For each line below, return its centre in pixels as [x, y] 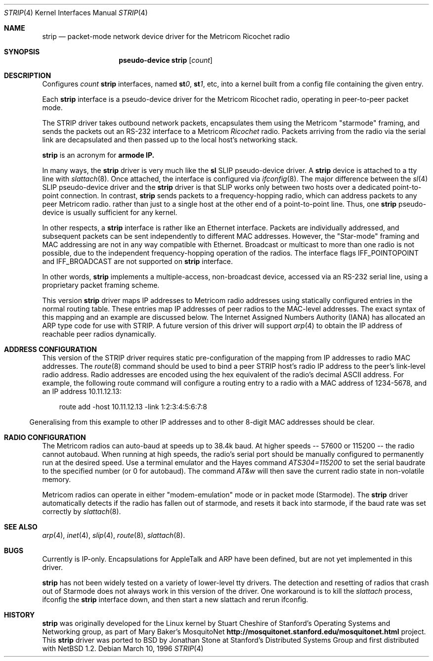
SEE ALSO [21, 527]
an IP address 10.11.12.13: [82, 391]
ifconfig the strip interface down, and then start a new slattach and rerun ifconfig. [175, 599]
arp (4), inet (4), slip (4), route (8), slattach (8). [114, 535]
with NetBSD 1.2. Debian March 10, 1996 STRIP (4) [123, 648]
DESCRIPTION [28, 75]
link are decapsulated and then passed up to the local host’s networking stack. [170, 140]
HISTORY [20, 615]
